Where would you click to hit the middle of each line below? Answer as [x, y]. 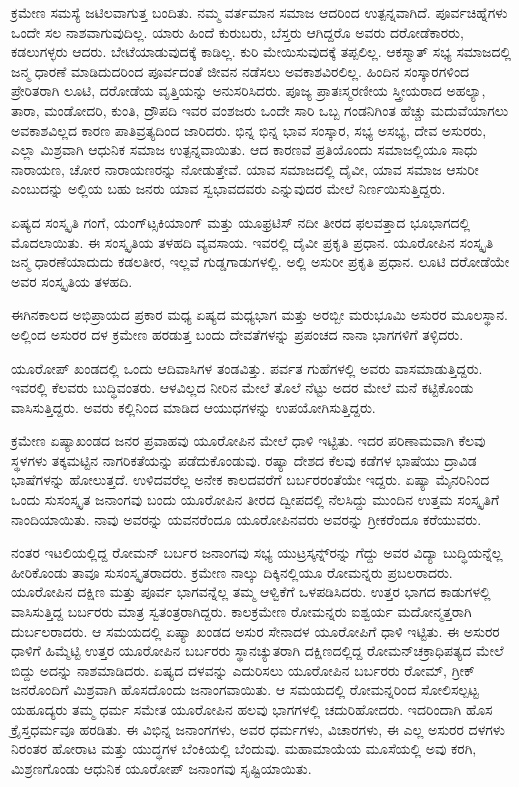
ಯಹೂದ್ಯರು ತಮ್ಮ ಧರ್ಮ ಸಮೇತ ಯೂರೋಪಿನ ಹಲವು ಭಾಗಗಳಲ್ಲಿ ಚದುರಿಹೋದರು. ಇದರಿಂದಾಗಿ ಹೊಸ [252, 709]
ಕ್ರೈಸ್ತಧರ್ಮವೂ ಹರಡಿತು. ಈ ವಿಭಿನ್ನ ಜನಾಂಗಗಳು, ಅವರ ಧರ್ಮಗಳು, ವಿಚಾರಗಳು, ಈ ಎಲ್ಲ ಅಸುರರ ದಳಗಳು [258, 728]
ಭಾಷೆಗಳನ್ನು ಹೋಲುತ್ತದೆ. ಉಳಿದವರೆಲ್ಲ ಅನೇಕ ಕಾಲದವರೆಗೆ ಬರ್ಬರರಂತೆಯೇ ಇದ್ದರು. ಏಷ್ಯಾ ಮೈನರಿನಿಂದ [250, 479]
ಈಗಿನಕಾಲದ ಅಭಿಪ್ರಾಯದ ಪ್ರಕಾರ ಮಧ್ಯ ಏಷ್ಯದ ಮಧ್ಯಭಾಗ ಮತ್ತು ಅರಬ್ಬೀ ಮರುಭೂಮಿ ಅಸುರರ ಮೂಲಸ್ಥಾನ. [259, 314]
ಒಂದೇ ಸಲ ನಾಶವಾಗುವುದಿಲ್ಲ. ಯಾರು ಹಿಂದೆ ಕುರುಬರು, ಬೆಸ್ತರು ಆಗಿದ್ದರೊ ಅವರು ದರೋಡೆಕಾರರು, [237, 31]
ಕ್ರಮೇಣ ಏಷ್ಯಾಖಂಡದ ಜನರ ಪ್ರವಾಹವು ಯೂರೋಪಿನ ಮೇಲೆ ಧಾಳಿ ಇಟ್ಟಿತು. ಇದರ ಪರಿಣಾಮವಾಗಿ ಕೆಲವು [248, 440]
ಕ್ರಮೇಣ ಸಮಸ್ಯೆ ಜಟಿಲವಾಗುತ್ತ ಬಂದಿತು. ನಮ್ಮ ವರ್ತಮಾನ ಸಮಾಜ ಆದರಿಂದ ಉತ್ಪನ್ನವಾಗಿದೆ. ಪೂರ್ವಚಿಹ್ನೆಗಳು [259, 12]
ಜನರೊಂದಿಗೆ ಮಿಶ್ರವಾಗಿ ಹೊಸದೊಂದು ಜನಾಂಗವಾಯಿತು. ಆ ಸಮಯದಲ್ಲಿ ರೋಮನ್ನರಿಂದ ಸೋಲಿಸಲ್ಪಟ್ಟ [245, 689]
